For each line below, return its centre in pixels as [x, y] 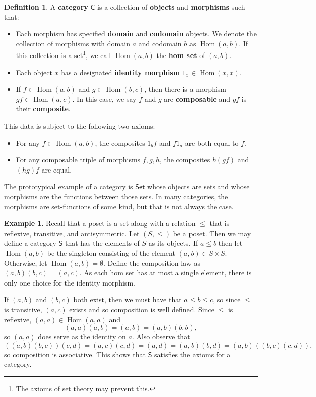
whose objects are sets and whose [199, 186]
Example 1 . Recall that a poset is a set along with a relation [100, 223]
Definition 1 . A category [46, 7]
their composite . [43, 109]
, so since [227, 299]
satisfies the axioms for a [193, 354]
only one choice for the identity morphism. [70, 282]
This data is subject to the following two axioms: [80, 126]
